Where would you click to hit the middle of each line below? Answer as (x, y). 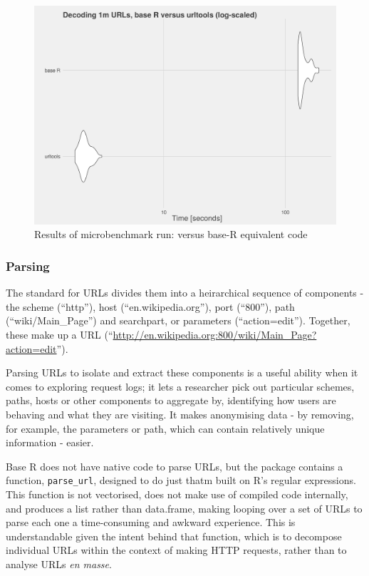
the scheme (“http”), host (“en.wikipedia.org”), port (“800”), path (150, 306)
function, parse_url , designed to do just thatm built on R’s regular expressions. (181, 480)
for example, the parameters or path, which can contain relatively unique (165, 428)
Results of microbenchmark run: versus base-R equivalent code (171, 234)
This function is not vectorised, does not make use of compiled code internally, (177, 494)
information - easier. (50, 442)
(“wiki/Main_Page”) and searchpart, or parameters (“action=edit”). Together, (178, 320)
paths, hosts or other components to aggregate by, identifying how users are (171, 400)
